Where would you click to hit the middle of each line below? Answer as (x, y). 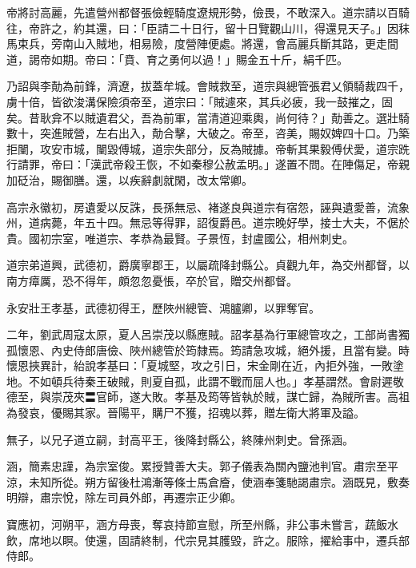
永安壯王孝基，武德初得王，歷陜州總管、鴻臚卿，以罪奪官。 (163, 307)
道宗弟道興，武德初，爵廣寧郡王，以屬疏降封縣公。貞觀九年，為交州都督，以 (208, 265)
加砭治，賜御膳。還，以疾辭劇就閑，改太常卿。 (130, 179)
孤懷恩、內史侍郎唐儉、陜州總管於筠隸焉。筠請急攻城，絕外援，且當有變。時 (208, 350)
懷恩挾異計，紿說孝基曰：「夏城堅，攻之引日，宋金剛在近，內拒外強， (188, 365)
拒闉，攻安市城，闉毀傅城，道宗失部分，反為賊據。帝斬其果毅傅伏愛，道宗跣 (208, 148)
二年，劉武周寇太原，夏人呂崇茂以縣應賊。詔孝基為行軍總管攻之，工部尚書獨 (208, 334)
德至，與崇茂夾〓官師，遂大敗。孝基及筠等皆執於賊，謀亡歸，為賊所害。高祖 (208, 397)
